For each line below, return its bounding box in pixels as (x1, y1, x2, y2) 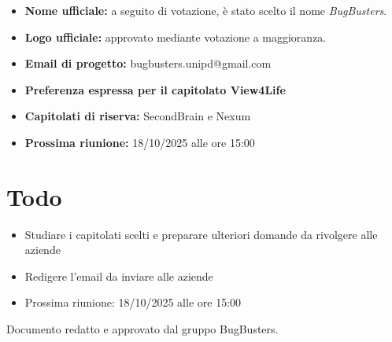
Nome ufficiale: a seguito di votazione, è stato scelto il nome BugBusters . (24, 2, 387, 18)
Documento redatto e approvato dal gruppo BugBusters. (6, 321, 279, 337)
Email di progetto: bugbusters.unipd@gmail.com (24, 55, 272, 72)
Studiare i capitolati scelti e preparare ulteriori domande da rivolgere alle (24, 226, 378, 242)
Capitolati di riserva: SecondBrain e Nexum (24, 108, 251, 124)
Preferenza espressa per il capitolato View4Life (24, 81, 286, 97)
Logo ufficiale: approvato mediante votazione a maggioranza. (24, 28, 327, 45)
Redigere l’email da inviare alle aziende (24, 267, 213, 284)
